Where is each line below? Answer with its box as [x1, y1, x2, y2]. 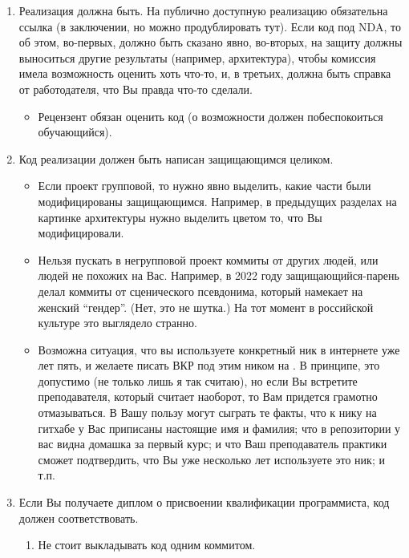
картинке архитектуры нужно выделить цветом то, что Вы [38, 208, 322, 225]
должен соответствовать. [18, 509, 139, 526]
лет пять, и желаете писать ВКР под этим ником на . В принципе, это [38, 357, 380, 374]
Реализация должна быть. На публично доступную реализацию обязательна [18, 2, 388, 18]
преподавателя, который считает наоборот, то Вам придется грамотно [38, 388, 378, 405]
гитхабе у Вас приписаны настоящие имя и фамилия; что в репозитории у [38, 419, 401, 436]
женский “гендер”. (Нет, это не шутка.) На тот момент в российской [38, 298, 374, 315]
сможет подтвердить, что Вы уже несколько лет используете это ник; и [38, 451, 385, 467]
